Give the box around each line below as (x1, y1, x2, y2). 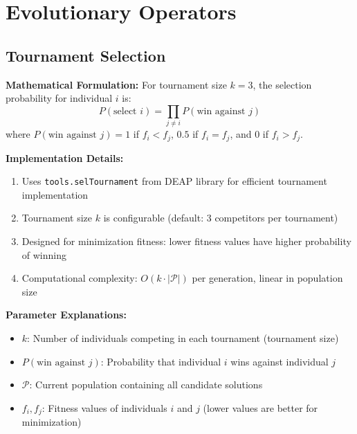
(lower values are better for (203, 400, 318, 415)
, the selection (253, 77, 312, 91)
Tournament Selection (6, 44, 166, 66)
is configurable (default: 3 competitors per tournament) (103, 210, 338, 225)
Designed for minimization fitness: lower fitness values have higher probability (21, 233, 351, 248)
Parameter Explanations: (6, 307, 127, 322)
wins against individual (230, 354, 329, 368)
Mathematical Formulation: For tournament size (6, 77, 227, 91)
